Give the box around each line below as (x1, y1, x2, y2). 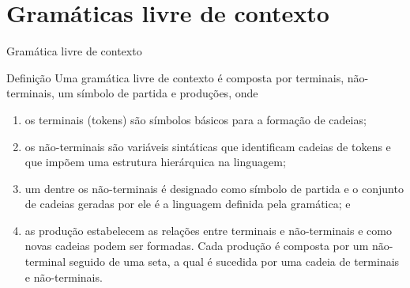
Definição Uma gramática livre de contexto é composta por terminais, (6, 69, 344, 85)
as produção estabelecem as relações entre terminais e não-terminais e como (24, 222, 392, 238)
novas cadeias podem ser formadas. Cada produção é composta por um (24, 237, 369, 254)
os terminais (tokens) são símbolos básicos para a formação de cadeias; (24, 111, 367, 127)
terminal (24, 253, 66, 270)
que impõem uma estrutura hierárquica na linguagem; (24, 153, 286, 170)
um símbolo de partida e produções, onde (58, 85, 258, 101)
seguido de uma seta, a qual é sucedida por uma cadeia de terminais (69, 253, 400, 270)
